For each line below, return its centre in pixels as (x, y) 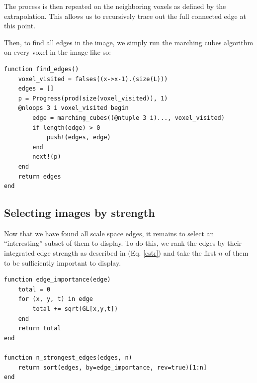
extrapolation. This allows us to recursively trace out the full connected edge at (125, 16)
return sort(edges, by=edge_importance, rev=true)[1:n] (113, 367)
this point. (20, 26)
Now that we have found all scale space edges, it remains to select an (109, 233)
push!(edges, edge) (79, 138)
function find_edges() (42, 69)
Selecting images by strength (80, 213)
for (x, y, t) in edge (55, 299)
